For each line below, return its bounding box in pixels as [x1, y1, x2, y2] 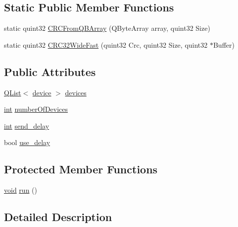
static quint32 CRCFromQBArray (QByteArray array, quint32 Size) [4, 23, 210, 33]
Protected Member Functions [4, 161, 158, 177]
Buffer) [213, 39, 235, 50]
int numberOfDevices [4, 104, 68, 114]
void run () [4, 185, 37, 195]
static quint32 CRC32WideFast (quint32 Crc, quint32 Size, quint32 [4, 39, 208, 50]
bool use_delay [4, 137, 50, 148]
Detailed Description [4, 209, 112, 225]
